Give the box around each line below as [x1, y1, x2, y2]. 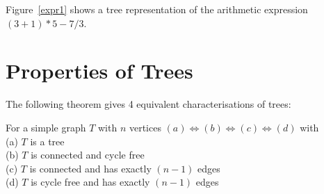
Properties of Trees [6, 56, 193, 85]
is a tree [30, 134, 65, 148]
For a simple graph [6, 120, 86, 134]
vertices [129, 120, 161, 134]
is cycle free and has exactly [31, 175, 150, 189]
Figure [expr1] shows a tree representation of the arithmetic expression [6, 2, 308, 16]
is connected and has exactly [29, 161, 152, 175]
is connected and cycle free [31, 147, 145, 162]
